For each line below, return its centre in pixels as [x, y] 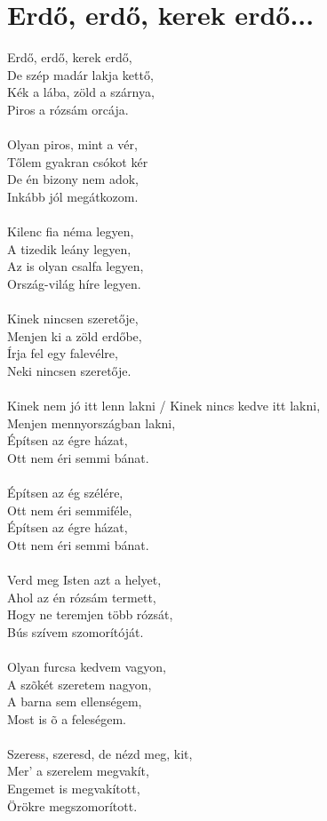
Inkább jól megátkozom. [73, 196]
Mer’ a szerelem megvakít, [78, 771]
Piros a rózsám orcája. [68, 109]
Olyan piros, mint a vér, [72, 144]
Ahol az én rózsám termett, [82, 597]
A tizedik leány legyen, [69, 248]
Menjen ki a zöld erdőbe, [75, 335]
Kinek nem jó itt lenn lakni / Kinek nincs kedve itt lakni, [164, 405]
